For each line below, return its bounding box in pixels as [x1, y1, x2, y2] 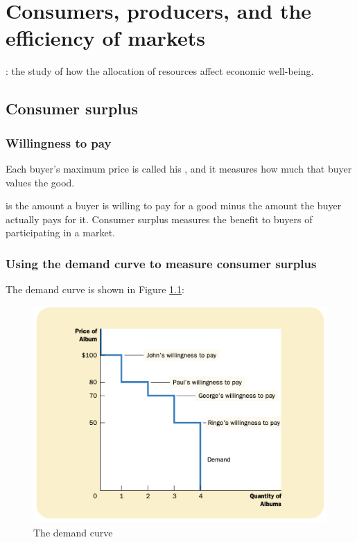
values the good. [6, 175, 75, 189]
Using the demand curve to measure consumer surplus [6, 254, 317, 272]
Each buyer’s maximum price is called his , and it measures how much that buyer [6, 161, 352, 175]
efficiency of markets [6, 24, 205, 52]
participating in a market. [6, 225, 115, 240]
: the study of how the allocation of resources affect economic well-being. [6, 64, 314, 78]
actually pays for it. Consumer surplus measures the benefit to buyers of [6, 211, 313, 226]
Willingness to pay [6, 134, 112, 151]
